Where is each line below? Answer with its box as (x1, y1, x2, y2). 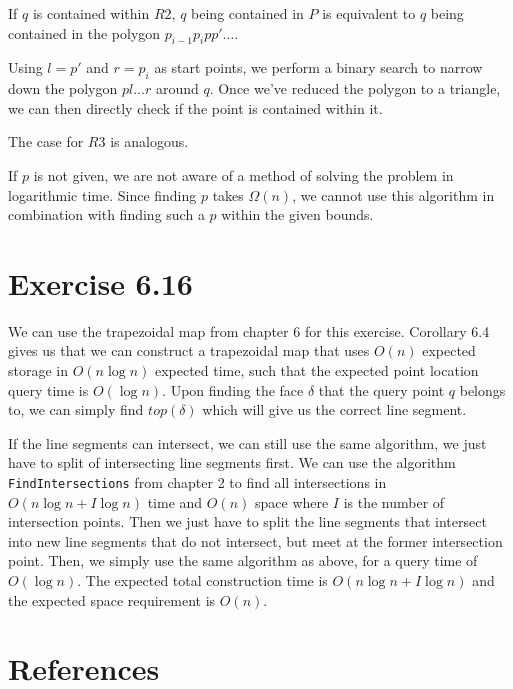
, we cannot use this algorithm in (292, 184, 495, 205)
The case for (8, 131, 84, 152)
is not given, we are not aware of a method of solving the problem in (33, 164, 454, 185)
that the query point (318, 379, 445, 400)
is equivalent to (322, 3, 416, 23)
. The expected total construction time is (77, 570, 328, 591)
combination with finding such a (8, 204, 205, 225)
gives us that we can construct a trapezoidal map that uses (8, 340, 370, 361)
